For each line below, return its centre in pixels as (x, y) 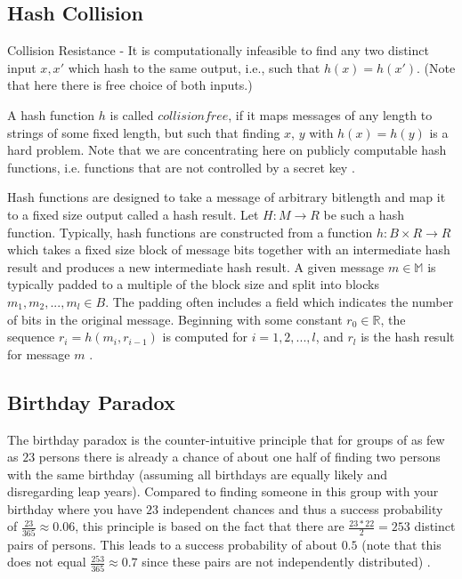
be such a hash (364, 214)
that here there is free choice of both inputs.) (130, 85)
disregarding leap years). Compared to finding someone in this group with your (223, 491)
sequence (31, 337)
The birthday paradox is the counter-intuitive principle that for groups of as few (226, 439)
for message (39, 354)
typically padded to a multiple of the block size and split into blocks (193, 284)
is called (132, 114)
